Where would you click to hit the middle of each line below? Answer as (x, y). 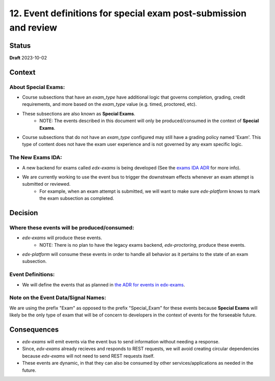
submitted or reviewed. (46, 184)
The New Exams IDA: (36, 158)
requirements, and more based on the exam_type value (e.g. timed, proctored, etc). (109, 104)
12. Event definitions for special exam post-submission (128, 13)
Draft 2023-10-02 (28, 57)
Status (20, 46)
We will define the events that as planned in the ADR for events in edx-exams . (104, 284)
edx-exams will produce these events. (62, 238)
